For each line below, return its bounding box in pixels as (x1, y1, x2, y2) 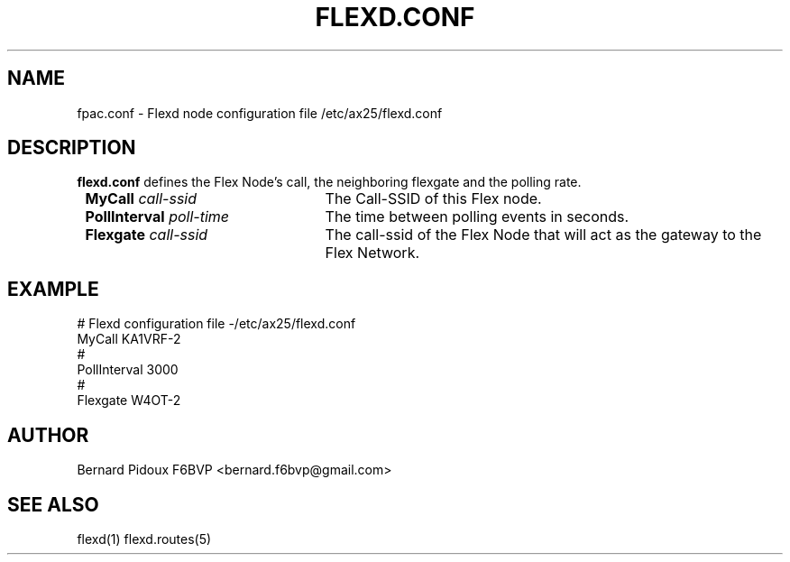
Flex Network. (325, 244, 420, 263)
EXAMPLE (7, 277, 99, 300)
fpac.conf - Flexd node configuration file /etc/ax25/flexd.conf (77, 105, 443, 121)
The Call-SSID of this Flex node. (325, 189, 542, 208)
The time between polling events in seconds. (325, 207, 629, 226)
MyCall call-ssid (85, 189, 197, 208)
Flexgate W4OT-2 (77, 392, 181, 409)
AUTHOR (7, 423, 89, 447)
